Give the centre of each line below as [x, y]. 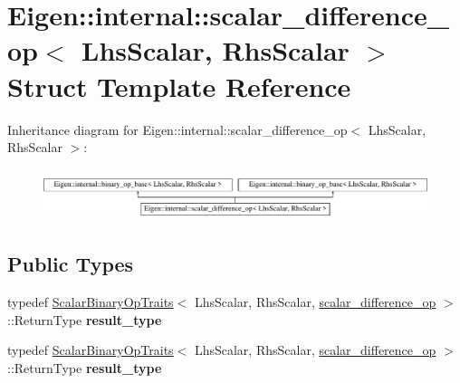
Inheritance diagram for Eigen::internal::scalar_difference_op [177, 129]
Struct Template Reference [179, 86]
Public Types [71, 264]
